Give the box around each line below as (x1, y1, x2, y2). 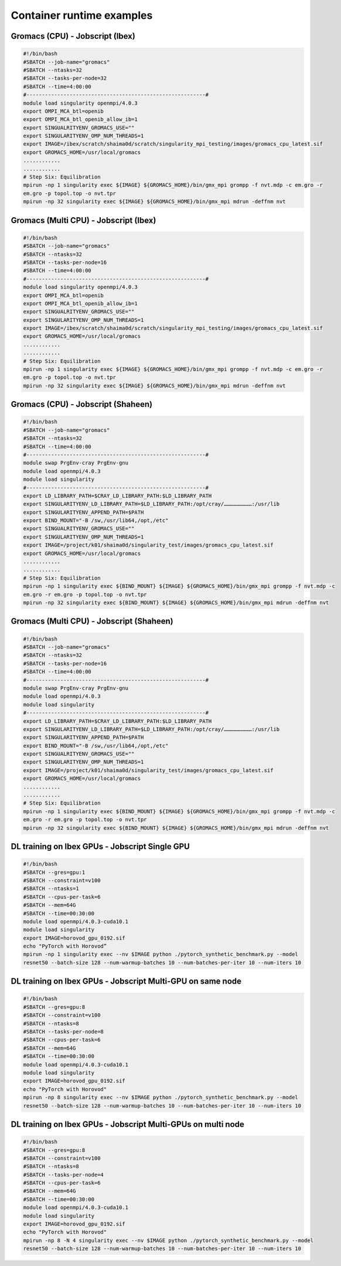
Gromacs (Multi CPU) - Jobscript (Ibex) (11, 215, 156, 225)
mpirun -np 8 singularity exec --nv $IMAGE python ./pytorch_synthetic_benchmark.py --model (23, 1094, 298, 1101)
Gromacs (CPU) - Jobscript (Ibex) (11, 31, 136, 41)
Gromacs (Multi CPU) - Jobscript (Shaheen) (11, 617, 173, 627)
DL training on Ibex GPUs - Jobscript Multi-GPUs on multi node (11, 1119, 244, 1129)
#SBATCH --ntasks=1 (23, 885, 79, 892)
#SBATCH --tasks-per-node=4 (23, 1171, 104, 1178)
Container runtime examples (11, 9, 153, 22)
